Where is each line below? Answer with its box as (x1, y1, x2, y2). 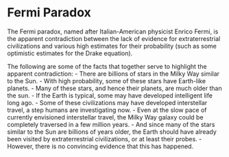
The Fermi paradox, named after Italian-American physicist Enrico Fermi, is (7, 27, 219, 35)
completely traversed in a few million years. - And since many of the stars (7, 120, 215, 128)
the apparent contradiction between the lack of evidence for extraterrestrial (7, 34, 221, 42)
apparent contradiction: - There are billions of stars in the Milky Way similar (7, 70, 220, 78)
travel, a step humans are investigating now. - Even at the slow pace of (7, 106, 207, 114)
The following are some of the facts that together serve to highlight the (7, 62, 207, 70)
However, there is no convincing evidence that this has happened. (7, 142, 194, 150)
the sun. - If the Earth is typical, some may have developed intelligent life (7, 91, 213, 100)
